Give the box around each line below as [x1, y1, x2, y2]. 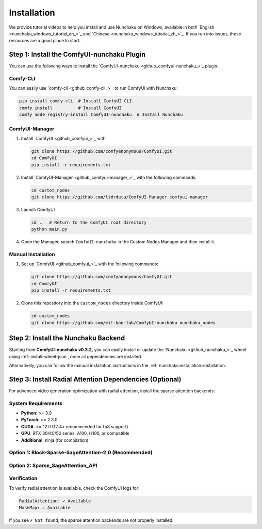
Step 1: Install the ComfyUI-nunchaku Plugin [9, 50, 146, 59]
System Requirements [9, 400, 63, 407]
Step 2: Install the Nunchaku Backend [9, 334, 125, 342]
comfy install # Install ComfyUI [19, 105, 122, 111]
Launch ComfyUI [21, 207, 55, 212]
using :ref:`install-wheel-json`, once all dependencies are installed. [9, 353, 143, 359]
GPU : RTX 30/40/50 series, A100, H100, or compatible [21, 431, 130, 436]
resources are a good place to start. [9, 38, 81, 44]
